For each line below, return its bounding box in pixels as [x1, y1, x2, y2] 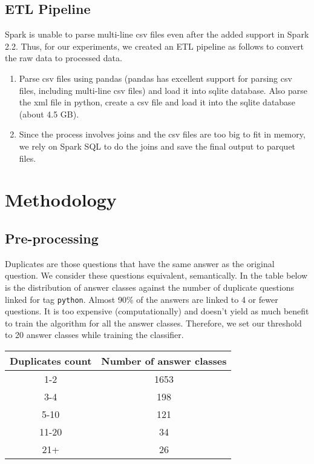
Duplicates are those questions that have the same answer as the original [5, 257, 275, 270]
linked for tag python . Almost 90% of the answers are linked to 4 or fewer [5, 293, 278, 305]
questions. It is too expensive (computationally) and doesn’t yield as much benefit [5, 305, 309, 317]
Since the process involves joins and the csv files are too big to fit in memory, [19, 128, 306, 141]
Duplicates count [10, 353, 92, 368]
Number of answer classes [101, 353, 227, 368]
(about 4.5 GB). [19, 107, 79, 120]
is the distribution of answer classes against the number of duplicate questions [5, 280, 294, 293]
